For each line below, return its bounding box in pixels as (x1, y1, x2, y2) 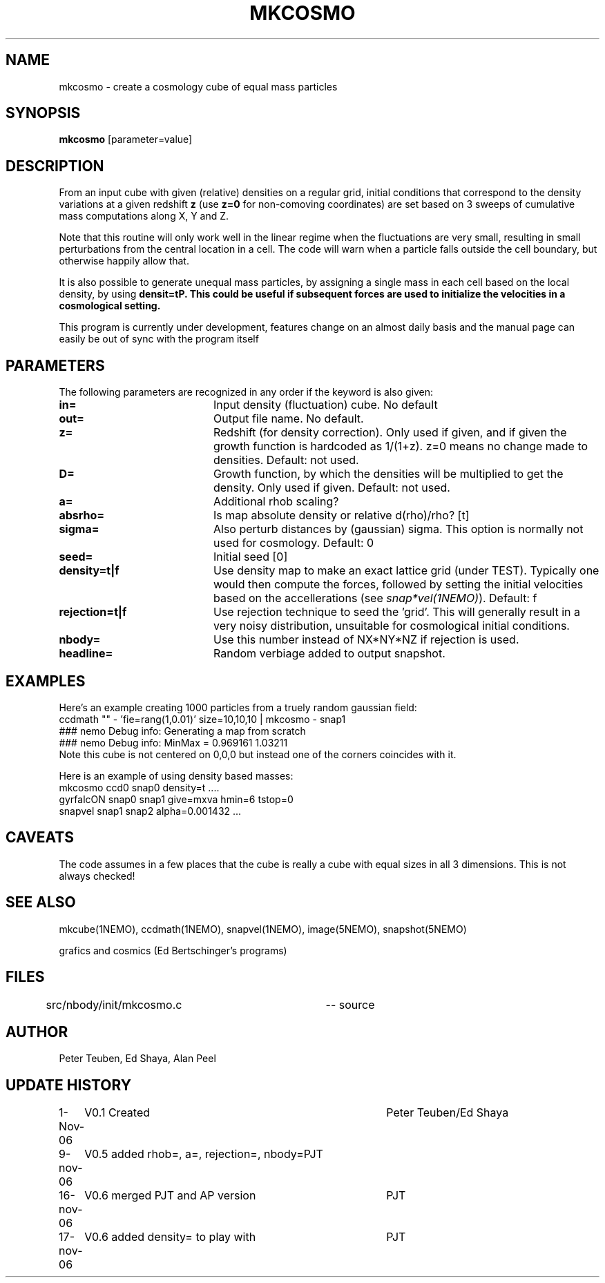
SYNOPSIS (6, 104, 81, 122)
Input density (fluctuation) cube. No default (213, 398, 438, 412)
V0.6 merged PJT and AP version (84, 1188, 256, 1203)
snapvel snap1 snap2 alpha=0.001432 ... (59, 804, 242, 817)
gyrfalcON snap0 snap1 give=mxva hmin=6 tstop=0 (59, 793, 294, 805)
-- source (325, 997, 375, 1012)
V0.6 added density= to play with (84, 1230, 256, 1244)
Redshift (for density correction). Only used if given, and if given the (213, 425, 567, 440)
